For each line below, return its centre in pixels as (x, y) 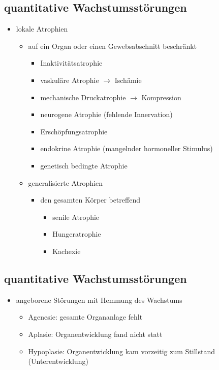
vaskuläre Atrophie (70, 80)
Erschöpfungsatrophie (74, 131)
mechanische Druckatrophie (83, 97)
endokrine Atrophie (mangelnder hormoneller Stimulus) (127, 148)
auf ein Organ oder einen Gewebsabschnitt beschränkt (113, 46)
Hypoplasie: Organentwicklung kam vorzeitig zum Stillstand (121, 351)
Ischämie (128, 80)
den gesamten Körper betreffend (90, 200)
